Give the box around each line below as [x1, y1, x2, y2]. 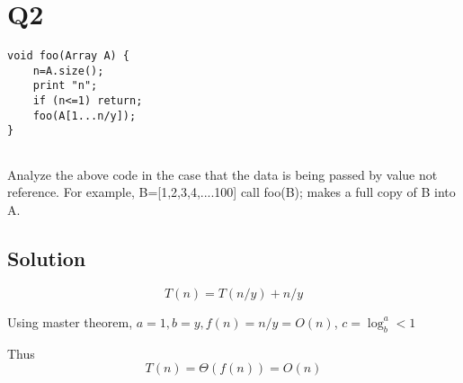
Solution [7, 244, 86, 272]
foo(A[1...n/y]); [32, 109, 137, 122]
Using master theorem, [7, 312, 133, 331]
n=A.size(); [32, 64, 104, 77]
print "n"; [32, 79, 98, 93]
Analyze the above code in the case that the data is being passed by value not [7, 165, 438, 183]
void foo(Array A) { [7, 49, 130, 63]
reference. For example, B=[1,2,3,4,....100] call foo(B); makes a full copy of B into [7, 183, 456, 201]
